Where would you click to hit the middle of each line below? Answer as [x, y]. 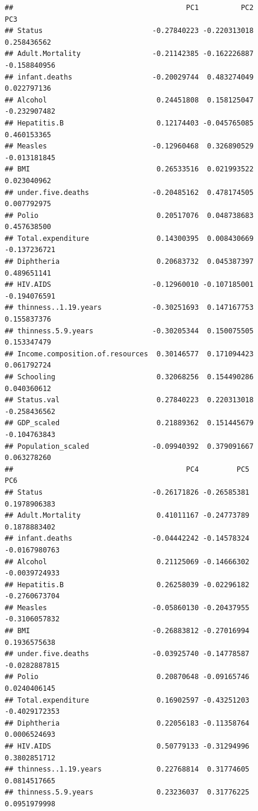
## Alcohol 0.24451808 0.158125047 [129, 100]
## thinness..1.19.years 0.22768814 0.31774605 [127, 769]
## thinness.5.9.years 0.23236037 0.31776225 [127, 792]
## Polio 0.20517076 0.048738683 [129, 215]
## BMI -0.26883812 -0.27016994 [127, 631]
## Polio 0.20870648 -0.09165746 [127, 677]
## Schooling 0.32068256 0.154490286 [129, 377]
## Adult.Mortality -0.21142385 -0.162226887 [129, 54]
